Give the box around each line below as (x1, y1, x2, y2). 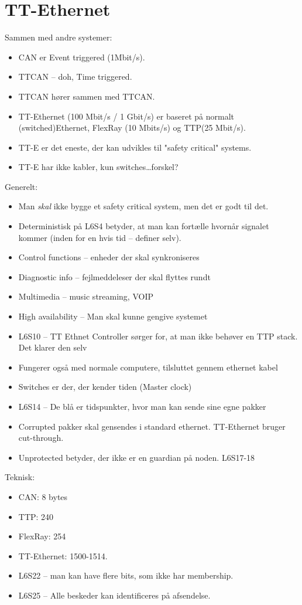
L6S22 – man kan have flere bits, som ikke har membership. (18, 569, 234, 582)
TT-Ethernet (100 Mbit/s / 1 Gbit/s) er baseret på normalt (18, 110, 234, 122)
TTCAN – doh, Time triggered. (18, 70, 132, 83)
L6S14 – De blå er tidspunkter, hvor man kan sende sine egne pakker (18, 400, 266, 412)
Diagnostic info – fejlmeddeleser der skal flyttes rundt (18, 270, 211, 283)
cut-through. (18, 431, 64, 444)
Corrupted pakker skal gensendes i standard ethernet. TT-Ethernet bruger (18, 420, 286, 432)
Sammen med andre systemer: (5, 31, 112, 43)
